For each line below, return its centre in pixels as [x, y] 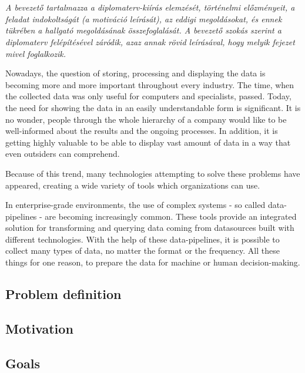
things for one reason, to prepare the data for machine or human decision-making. [153, 262]
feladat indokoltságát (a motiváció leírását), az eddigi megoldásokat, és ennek [144, 19]
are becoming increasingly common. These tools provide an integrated [171, 216]
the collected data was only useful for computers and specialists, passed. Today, [148, 96]
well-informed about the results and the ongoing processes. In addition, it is [142, 131]
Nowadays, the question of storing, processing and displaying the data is [135, 73]
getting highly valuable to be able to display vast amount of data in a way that [148, 142]
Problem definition [63, 294]
